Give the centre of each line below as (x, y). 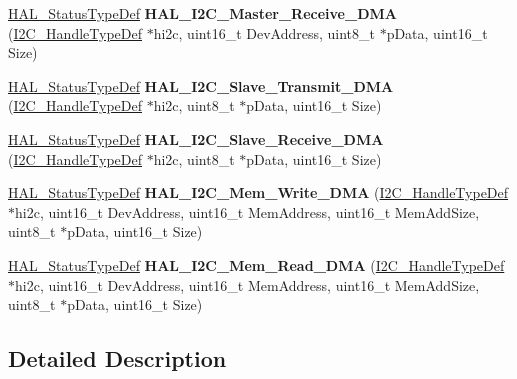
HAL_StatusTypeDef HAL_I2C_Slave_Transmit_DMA (201, 85)
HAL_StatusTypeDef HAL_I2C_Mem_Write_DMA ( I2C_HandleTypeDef (258, 192)
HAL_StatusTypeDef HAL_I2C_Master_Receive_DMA (202, 13)
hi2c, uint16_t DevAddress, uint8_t (264, 32)
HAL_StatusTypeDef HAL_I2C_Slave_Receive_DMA (196, 138)
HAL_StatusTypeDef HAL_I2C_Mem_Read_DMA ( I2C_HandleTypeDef (256, 264)
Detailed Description (117, 358)
